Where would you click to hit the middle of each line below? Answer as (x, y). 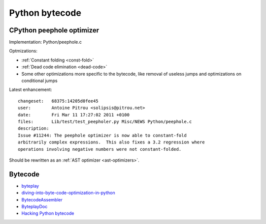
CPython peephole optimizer (54, 30)
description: (33, 128)
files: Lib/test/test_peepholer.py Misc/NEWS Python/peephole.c (105, 121)
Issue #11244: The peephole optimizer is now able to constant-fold (102, 135)
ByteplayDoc (34, 207)
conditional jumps (39, 81)
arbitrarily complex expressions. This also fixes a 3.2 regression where (111, 142)
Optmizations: (23, 51)
